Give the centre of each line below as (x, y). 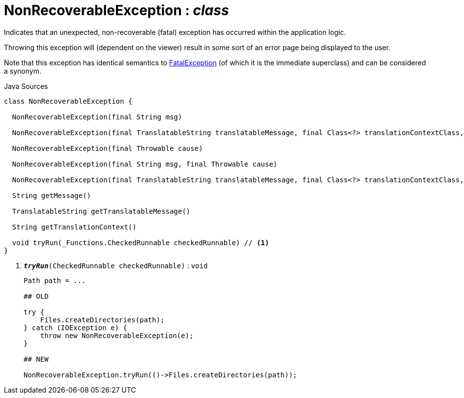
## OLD (36, 296)
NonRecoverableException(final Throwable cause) (107, 148)
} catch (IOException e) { (75, 327)
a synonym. (23, 71)
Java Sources (26, 86)
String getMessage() (52, 195)
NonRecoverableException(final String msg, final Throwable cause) (145, 164)
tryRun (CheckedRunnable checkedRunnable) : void (116, 265)
